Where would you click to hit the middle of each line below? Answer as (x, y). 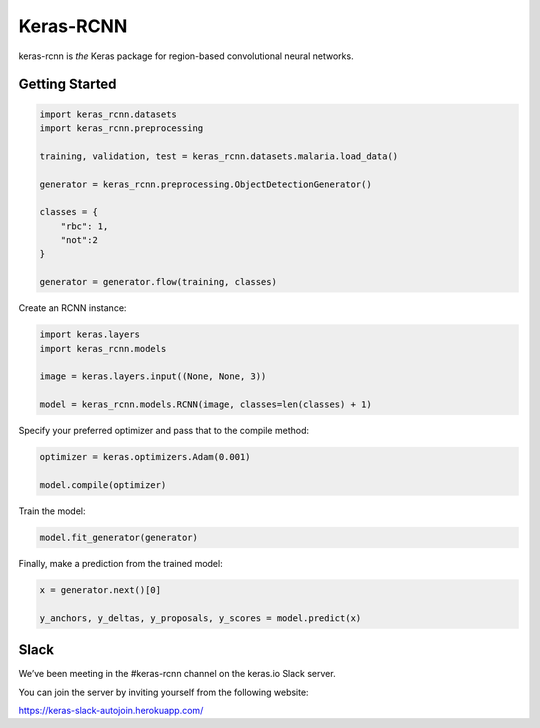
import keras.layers (89, 334)
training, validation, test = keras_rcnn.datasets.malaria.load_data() (219, 156)
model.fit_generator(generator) (119, 537)
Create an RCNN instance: (72, 308)
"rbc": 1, (84, 226)
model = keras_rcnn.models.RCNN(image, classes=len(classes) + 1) (205, 404)
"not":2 (79, 240)
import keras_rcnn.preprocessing (121, 128)
